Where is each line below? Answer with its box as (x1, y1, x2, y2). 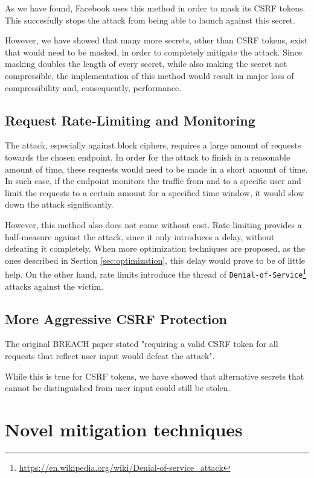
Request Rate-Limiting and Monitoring (5, 110, 255, 129)
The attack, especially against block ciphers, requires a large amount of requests (5, 139, 301, 151)
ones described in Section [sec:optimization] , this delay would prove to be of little (5, 253, 306, 266)
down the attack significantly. (5, 198, 114, 211)
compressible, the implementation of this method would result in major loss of (5, 69, 294, 81)
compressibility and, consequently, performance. (5, 81, 182, 94)
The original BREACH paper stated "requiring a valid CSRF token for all (5, 337, 278, 350)
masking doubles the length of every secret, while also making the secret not (5, 57, 287, 70)
